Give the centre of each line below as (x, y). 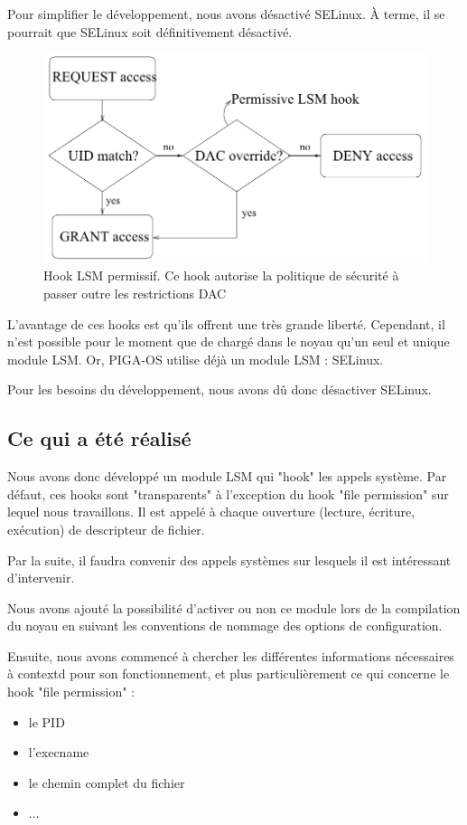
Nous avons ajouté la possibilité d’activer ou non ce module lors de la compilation (234, 607)
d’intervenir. (41, 578)
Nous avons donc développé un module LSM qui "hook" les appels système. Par (227, 476)
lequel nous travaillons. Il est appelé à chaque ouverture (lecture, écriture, (211, 512)
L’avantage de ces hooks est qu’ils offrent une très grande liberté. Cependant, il (226, 323)
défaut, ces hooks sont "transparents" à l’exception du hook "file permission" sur (228, 493)
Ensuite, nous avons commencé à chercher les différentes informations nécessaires (231, 655)
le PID (47, 721)
